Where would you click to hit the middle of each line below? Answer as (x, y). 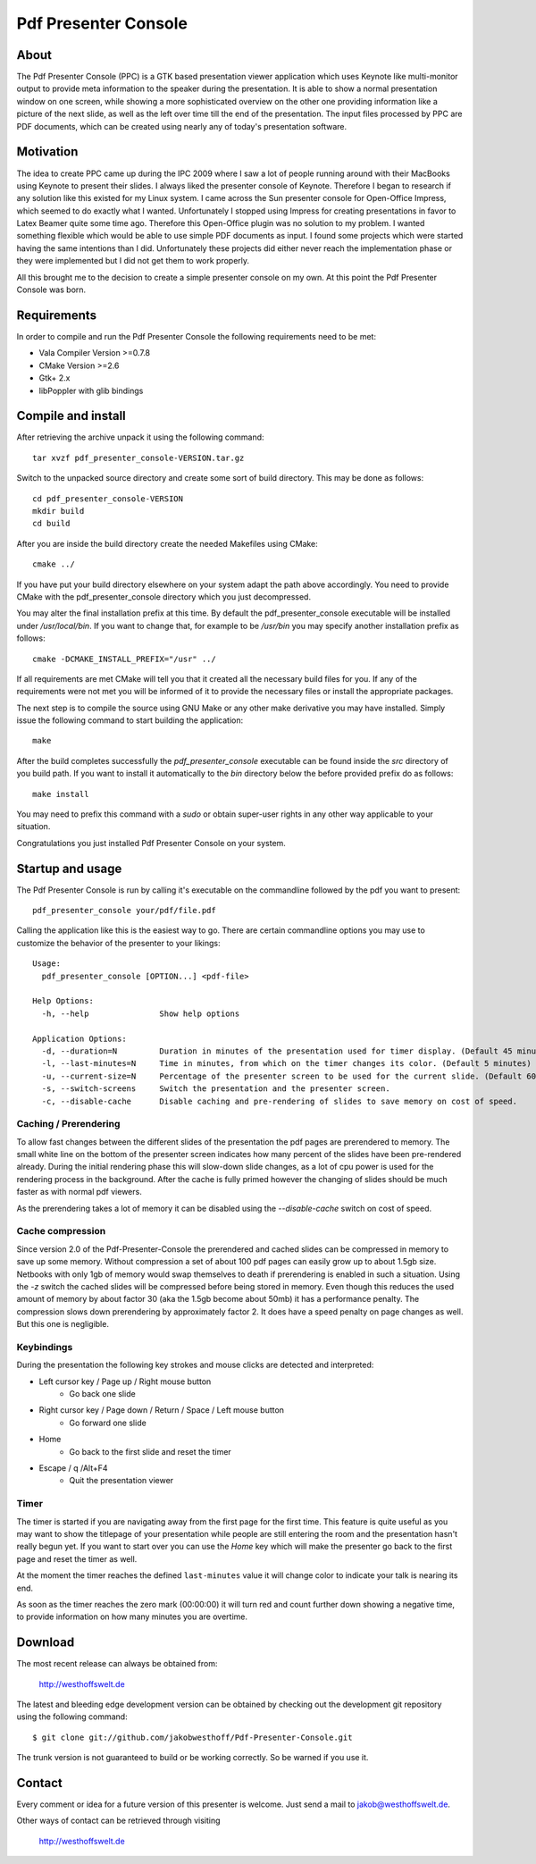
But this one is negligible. (63, 1324)
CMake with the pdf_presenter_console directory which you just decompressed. (164, 596)
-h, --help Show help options (141, 1013)
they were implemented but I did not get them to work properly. (133, 261)
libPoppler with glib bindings (91, 390)
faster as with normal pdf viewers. (79, 1192)
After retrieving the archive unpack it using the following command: (140, 437)
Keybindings (45, 1347)
